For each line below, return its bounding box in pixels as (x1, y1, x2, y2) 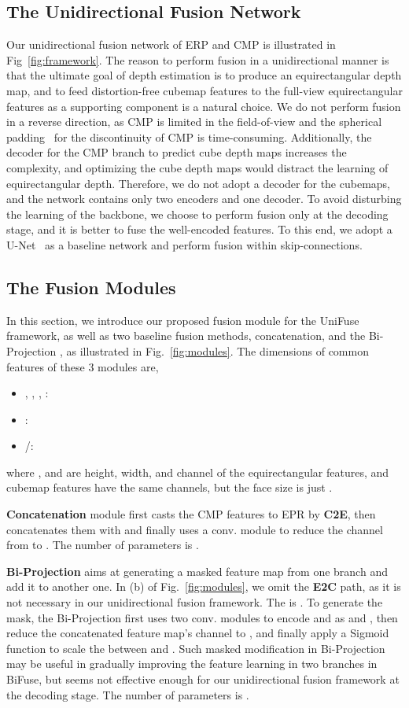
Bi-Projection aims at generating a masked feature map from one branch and (6, 562, 388, 579)
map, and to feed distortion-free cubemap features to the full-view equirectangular (6, 82, 403, 98)
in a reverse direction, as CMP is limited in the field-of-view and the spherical (6, 113, 382, 130)
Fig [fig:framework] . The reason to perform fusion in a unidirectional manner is (6, 51, 389, 68)
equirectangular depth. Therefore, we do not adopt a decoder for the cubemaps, (6, 175, 390, 191)
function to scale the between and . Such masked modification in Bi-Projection (6, 640, 385, 656)
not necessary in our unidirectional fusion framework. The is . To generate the (6, 594, 383, 610)
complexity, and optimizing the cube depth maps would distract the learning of (6, 159, 389, 175)
